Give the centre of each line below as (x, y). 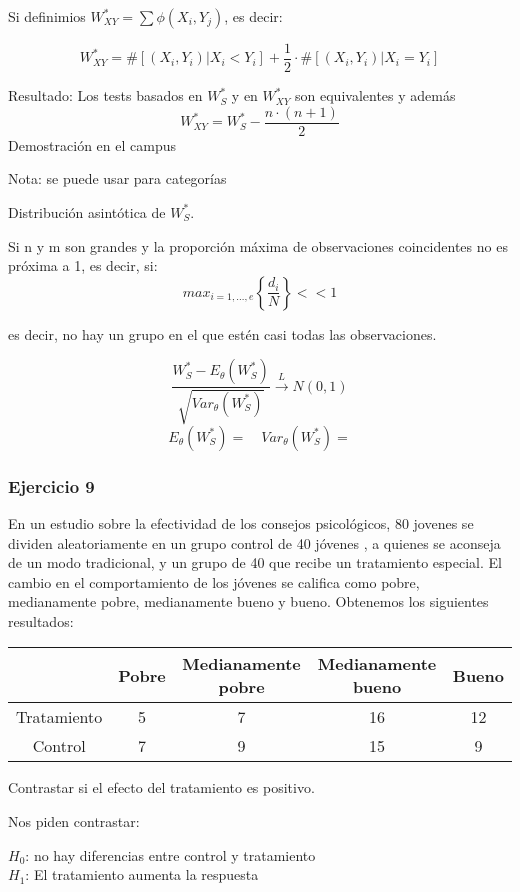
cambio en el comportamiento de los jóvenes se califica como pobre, (214, 581)
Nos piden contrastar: (74, 821)
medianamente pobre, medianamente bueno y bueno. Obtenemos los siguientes (248, 601)
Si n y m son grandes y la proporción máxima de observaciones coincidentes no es (258, 245)
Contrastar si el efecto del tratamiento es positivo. (161, 787)
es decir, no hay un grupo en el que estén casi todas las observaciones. (222, 333)
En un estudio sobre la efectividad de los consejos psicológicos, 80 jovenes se (241, 522)
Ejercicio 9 (51, 485)
